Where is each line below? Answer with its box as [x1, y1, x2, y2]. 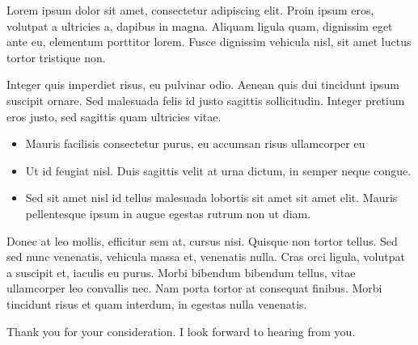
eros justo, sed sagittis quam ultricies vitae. [6, 107, 222, 124]
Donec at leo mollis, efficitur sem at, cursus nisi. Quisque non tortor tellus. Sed [6, 232, 398, 249]
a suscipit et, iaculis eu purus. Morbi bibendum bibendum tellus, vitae [6, 263, 356, 280]
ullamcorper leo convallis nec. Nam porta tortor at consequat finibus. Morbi [6, 280, 382, 297]
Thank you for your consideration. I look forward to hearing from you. [6, 322, 356, 339]
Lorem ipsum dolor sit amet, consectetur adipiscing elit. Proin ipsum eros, [6, 2, 374, 18]
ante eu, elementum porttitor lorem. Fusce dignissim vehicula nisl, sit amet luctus [6, 33, 412, 50]
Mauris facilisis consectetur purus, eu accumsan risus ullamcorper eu [25, 135, 365, 152]
